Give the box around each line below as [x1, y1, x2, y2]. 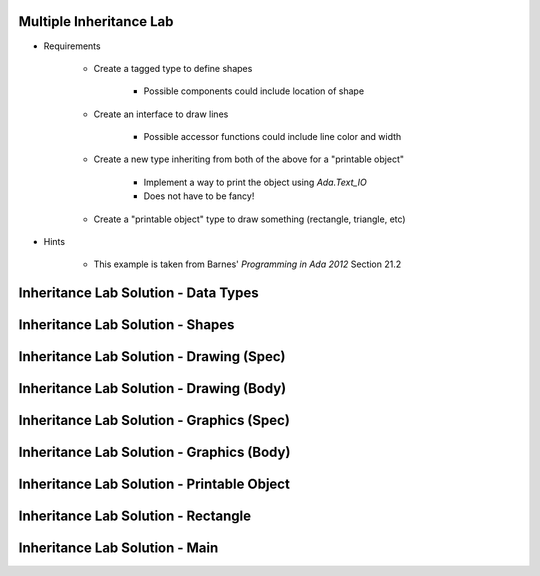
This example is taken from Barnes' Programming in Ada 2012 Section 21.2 [93, 258, 402, 270]
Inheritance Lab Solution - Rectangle [18, 508, 252, 525]
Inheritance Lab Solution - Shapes [18, 316, 235, 334]
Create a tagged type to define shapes [93, 62, 253, 74]
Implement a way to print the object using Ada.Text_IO [143, 176, 367, 188]
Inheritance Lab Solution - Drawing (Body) [18, 380, 287, 397]
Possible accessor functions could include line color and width [143, 131, 402, 143]
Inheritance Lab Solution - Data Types [18, 285, 259, 302]
